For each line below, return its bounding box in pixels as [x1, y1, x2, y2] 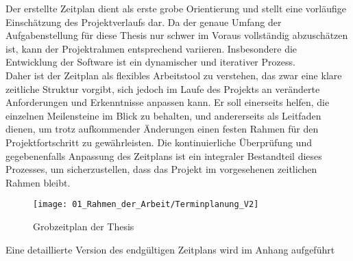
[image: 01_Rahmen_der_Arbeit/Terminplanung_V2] [33, 200, 259, 210]
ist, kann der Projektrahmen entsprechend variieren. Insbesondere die [5, 41, 297, 55]
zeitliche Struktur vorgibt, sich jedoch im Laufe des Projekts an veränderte [5, 81, 320, 96]
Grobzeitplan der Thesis [33, 219, 134, 233]
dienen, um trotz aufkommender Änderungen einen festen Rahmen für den [5, 122, 319, 136]
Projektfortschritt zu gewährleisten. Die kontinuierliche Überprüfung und [5, 135, 312, 149]
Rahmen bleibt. [5, 175, 71, 189]
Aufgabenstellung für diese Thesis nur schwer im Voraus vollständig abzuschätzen [5, 28, 348, 42]
